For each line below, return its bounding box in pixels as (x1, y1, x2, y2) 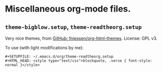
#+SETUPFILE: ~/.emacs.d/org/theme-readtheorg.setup (5, 54, 114, 59)
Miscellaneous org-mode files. (5, 3, 131, 14)
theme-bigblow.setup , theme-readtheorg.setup (5, 23, 142, 31)
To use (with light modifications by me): (5, 45, 84, 50)
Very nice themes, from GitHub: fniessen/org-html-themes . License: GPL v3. (5, 35, 158, 41)
